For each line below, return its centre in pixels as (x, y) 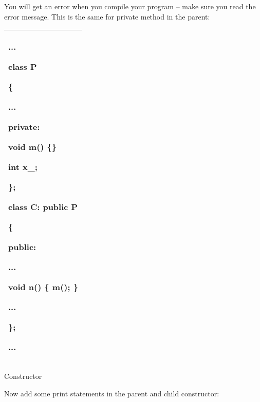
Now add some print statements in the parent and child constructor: (112, 393)
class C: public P (43, 207)
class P (23, 67)
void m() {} (33, 147)
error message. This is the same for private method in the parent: (107, 16)
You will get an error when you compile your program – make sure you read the (130, 6)
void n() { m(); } (43, 287)
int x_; (23, 167)
